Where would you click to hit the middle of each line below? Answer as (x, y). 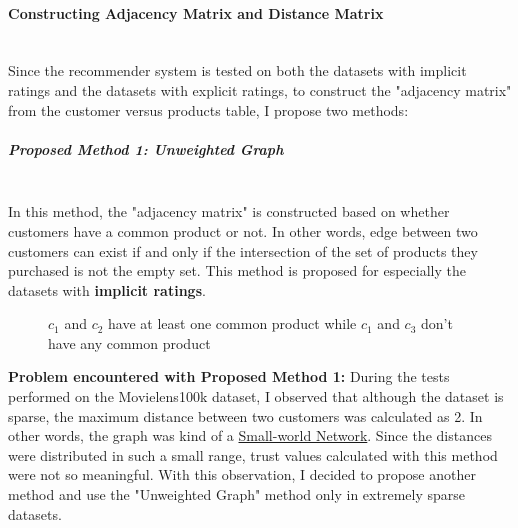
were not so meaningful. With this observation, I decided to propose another (242, 474)
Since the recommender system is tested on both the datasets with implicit (237, 70)
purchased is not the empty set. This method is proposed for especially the (237, 270)
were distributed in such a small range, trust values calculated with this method (253, 454)
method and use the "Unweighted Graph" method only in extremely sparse (236, 494)
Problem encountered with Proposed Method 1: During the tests (229, 376)
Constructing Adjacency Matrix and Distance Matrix (196, 12)
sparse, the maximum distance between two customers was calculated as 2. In (245, 415)
